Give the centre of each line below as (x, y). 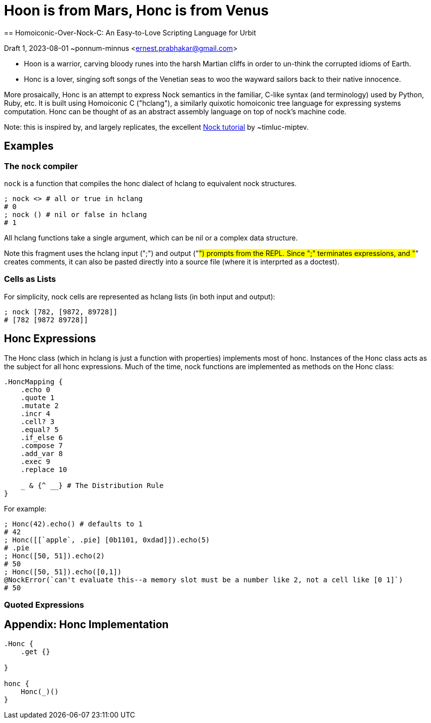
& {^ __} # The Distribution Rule (96, 485)
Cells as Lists (30, 279)
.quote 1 (38, 397)
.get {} (35, 651)
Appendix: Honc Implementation (86, 625)
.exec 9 (35, 461)
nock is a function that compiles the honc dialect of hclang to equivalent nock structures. (150, 183)
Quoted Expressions (44, 604)
